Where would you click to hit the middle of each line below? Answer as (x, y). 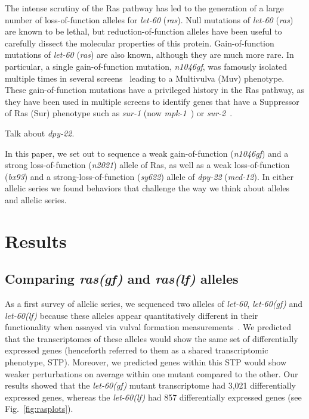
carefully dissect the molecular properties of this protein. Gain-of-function (140, 43)
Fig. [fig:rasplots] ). (39, 409)
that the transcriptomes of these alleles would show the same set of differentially (152, 338)
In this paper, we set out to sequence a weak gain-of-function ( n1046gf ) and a (147, 153)
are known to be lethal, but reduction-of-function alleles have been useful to (143, 31)
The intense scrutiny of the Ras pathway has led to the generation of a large (144, 8)
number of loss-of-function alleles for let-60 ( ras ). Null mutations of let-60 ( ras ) (149, 19)
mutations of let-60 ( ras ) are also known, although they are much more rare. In (149, 55)
